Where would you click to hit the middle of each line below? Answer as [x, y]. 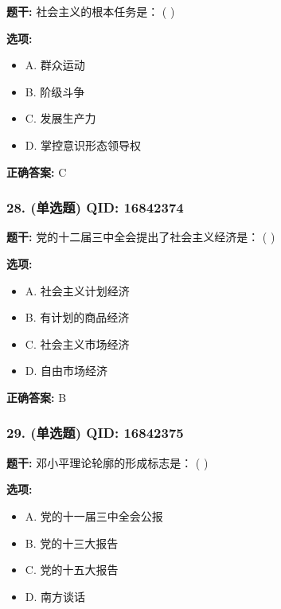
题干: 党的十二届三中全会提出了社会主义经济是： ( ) [141, 237]
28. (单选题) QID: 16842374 [95, 207]
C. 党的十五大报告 [72, 570]
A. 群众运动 [55, 65]
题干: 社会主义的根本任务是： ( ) [91, 11]
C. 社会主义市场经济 [77, 344]
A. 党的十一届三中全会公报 [94, 515]
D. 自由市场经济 [66, 371]
